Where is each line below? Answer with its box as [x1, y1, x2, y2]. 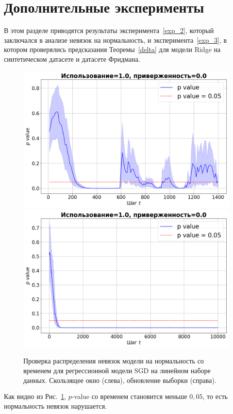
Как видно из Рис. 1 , [4, 391, 67, 401]
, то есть [202, 391, 228, 401]
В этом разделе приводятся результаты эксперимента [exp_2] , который [4, 25, 214, 35]
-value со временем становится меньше [71, 391, 187, 401]
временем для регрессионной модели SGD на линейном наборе [23, 365, 211, 376]
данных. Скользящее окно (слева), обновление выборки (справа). [23, 375, 216, 385]
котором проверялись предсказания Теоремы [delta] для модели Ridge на [4, 44, 221, 54]
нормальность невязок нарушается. [4, 400, 107, 411]
